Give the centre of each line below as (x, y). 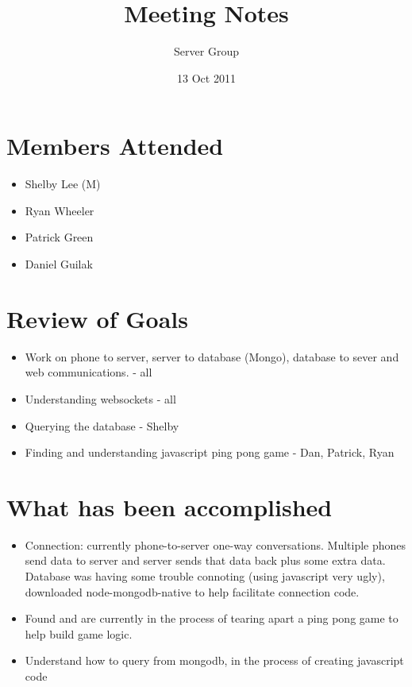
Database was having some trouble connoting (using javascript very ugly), (205, 576)
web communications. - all (89, 372)
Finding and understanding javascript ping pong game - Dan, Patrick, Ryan (210, 452)
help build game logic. (79, 633)
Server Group (206, 51)
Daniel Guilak (59, 264)
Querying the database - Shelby (102, 425)
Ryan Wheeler (60, 210)
